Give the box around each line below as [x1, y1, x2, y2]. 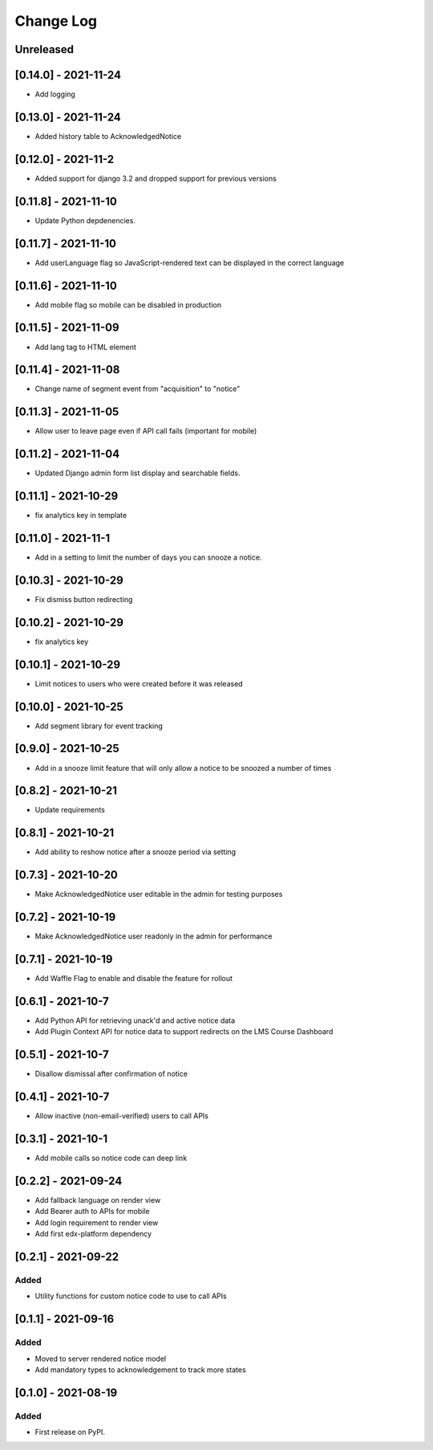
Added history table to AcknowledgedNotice [34, 131, 182, 141]
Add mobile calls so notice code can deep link [34, 1153, 188, 1163]
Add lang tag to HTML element [34, 342, 136, 352]
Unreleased [14, 43, 75, 56]
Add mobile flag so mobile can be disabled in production [34, 299, 222, 309]
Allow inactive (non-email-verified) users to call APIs [34, 1111, 208, 1121]
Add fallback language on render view [34, 1195, 161, 1205]
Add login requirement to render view [34, 1217, 159, 1228]
